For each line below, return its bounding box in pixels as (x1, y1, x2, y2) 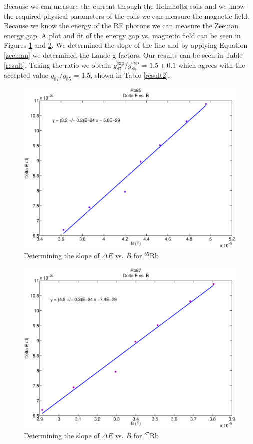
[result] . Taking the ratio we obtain (4, 59, 111, 70)
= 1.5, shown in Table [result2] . (73, 70, 170, 80)
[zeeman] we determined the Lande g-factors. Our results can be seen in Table (4, 49, 243, 60)
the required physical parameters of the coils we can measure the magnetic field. (4, 10, 249, 21)
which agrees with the (178, 59, 245, 70)
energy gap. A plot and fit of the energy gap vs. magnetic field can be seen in (4, 30, 241, 40)
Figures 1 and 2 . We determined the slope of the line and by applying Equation (4, 40, 248, 50)
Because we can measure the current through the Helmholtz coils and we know (4, 1, 245, 11)
